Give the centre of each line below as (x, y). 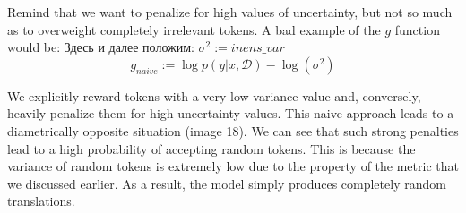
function (417, 29)
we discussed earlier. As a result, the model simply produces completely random (227, 183)
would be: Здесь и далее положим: (101, 47)
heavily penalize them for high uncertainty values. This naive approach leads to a (231, 113)
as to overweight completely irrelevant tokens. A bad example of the (194, 29)
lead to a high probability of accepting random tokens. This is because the (211, 148)
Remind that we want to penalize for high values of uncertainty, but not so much (230, 12)
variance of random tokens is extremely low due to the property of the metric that (233, 166)
